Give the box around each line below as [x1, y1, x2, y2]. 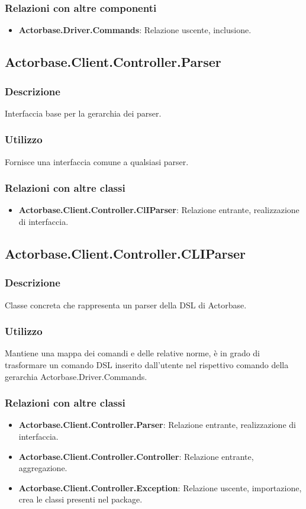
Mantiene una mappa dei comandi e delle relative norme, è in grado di [5, 347, 260, 359]
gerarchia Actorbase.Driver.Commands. [5, 370, 147, 382]
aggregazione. [18, 462, 67, 474]
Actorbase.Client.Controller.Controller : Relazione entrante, [18, 450, 254, 462]
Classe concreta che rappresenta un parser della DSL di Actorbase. [5, 298, 247, 311]
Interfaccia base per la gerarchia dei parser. [5, 107, 162, 119]
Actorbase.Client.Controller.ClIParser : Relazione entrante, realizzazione [18, 204, 299, 216]
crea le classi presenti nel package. [18, 493, 143, 505]
